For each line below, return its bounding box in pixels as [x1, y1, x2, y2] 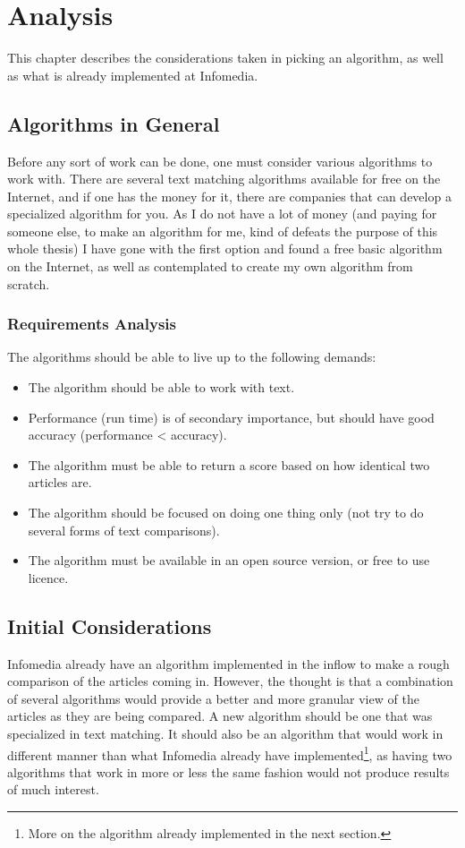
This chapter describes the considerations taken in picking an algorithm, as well [7, 48, 444, 67]
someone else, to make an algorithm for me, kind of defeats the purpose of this [7, 221, 438, 240]
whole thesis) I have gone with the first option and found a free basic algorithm [7, 239, 443, 258]
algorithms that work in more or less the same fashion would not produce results [7, 762, 450, 781]
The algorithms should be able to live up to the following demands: [7, 347, 376, 366]
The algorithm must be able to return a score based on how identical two [28, 455, 430, 474]
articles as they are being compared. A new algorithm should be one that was [7, 707, 433, 725]
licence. [28, 568, 69, 587]
